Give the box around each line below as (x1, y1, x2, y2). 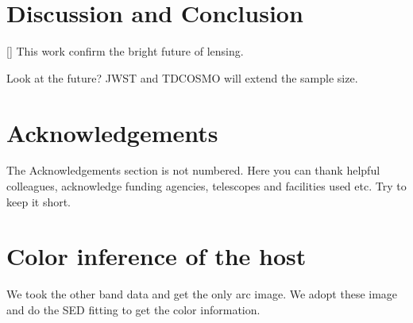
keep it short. (6, 193, 71, 210)
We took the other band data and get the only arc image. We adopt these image (6, 286, 398, 302)
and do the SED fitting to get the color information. (6, 301, 261, 317)
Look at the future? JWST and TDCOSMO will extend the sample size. (6, 69, 358, 86)
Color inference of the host (6, 240, 307, 272)
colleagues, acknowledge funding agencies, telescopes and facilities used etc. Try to (6, 178, 407, 194)
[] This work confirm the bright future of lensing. (6, 43, 244, 60)
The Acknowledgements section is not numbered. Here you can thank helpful (6, 162, 380, 179)
